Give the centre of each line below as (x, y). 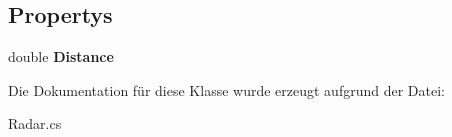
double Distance (61, 56)
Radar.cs (35, 123)
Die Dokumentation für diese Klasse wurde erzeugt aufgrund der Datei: (226, 89)
